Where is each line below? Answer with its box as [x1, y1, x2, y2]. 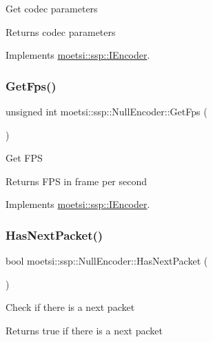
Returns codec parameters [6, 24, 116, 39]
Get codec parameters [6, 1, 98, 15]
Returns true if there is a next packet [6, 323, 163, 337]
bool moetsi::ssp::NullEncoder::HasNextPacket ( [6, 254, 208, 268]
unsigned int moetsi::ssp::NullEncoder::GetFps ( [6, 104, 207, 118]
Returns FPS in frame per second [6, 173, 148, 188]
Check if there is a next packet [6, 300, 135, 314]
